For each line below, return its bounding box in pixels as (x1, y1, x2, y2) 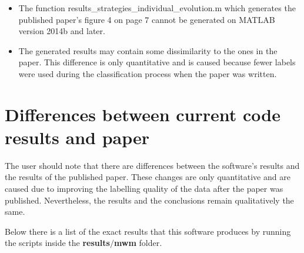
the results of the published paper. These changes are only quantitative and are (5, 171, 290, 183)
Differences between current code (5, 102, 280, 126)
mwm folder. (113, 237, 162, 249)
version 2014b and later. (18, 25, 105, 37)
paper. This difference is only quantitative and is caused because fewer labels (18, 56, 296, 68)
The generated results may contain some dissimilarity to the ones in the (18, 44, 278, 56)
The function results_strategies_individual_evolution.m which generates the (18, 2, 296, 14)
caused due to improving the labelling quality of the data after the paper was (5, 182, 283, 195)
